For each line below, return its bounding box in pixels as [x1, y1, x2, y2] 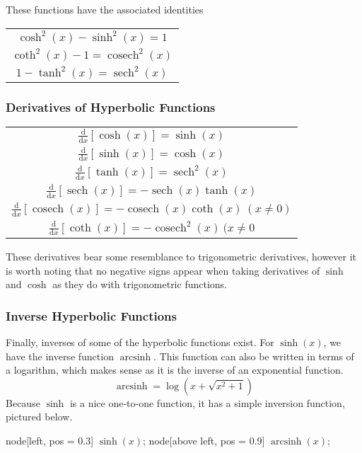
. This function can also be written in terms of [153, 348, 354, 363]
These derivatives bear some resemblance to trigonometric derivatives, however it [6, 249, 357, 264]
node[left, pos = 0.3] [6, 433, 94, 448]
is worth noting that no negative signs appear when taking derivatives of [6, 263, 320, 277]
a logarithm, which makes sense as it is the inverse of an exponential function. [6, 362, 344, 377]
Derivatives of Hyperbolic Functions [6, 98, 216, 115]
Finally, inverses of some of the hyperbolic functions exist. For [6, 335, 274, 350]
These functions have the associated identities [6, 2, 204, 16]
